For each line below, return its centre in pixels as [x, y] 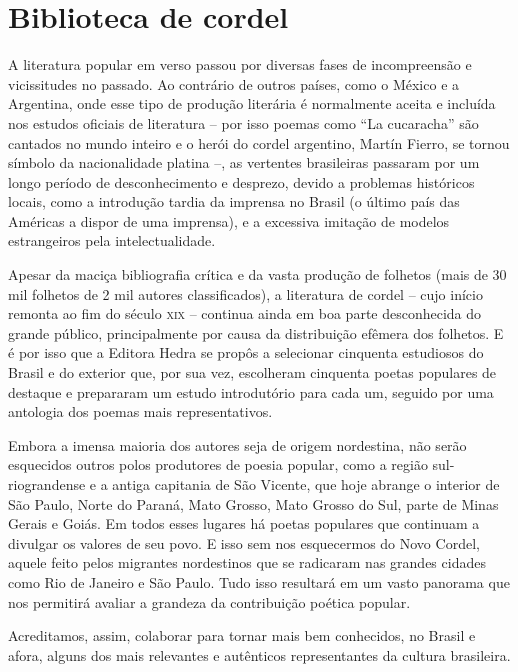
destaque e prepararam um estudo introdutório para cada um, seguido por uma [251, 391]
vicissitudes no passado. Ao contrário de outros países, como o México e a [234, 83]
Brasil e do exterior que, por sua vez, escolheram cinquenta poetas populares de [252, 372]
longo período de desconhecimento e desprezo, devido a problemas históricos [241, 181]
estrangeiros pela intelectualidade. [112, 240]
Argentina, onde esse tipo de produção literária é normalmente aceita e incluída [252, 103]
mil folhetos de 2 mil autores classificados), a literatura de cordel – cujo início [245, 293]
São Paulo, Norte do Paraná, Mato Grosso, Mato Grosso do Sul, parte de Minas [253, 503]
